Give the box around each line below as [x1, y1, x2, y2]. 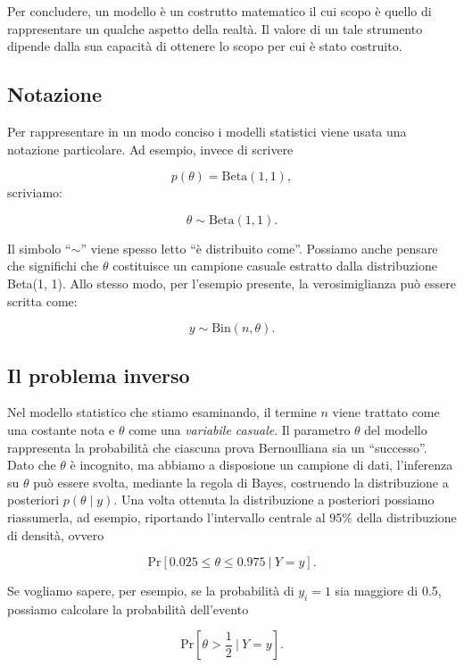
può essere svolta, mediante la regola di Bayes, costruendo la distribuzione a [33, 472, 449, 491]
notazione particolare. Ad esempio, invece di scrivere [7, 139, 294, 158]
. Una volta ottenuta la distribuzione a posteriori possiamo [113, 490, 435, 509]
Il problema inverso [7, 361, 190, 388]
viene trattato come [332, 403, 440, 421]
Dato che [7, 455, 56, 474]
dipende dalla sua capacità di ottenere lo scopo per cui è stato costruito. [7, 37, 402, 55]
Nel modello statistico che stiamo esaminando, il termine [7, 403, 317, 421]
